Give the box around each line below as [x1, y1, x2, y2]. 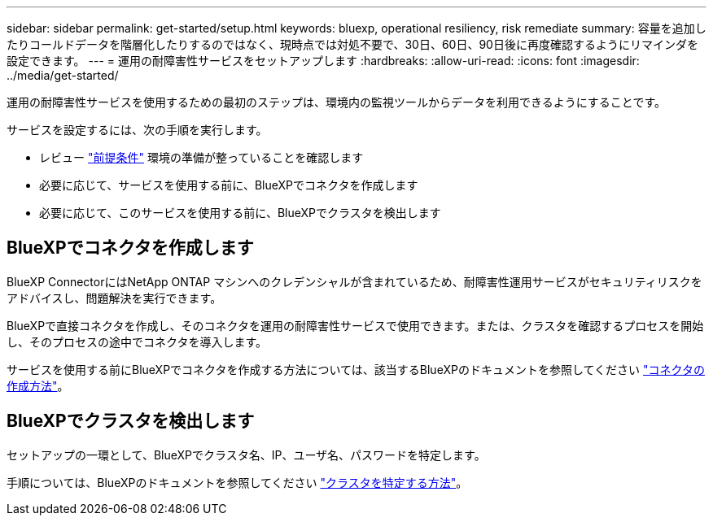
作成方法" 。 [7, 378, 69, 393]
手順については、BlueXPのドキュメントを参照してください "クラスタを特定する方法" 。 [7, 475, 468, 489]
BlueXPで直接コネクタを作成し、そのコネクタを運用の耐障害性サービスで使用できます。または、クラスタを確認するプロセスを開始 [7, 318, 704, 333]
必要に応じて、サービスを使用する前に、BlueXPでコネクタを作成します [39, 178, 418, 192]
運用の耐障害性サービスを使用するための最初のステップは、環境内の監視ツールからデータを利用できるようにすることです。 [7, 95, 667, 109]
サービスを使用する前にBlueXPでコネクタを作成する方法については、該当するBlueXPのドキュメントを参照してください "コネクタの [7, 362, 705, 376]
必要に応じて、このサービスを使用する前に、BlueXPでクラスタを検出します [39, 206, 441, 220]
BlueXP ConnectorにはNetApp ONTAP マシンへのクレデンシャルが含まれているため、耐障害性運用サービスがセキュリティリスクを [7, 274, 702, 289]
